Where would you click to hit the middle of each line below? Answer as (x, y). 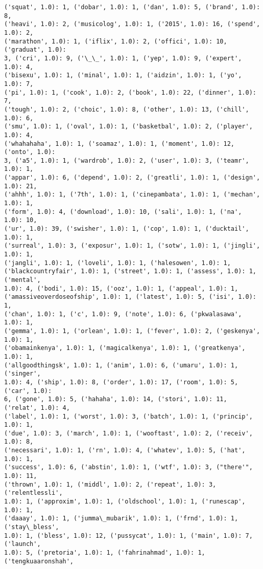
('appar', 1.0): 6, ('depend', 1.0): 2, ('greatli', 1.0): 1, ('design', (132, 178)
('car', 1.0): (28, 391)
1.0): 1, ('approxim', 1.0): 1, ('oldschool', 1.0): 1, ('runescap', (125, 502)
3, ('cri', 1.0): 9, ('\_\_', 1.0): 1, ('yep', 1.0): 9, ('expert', (123, 58)
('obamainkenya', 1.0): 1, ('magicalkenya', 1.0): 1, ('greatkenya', (125, 348)
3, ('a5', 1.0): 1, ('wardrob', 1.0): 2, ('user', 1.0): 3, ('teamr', (127, 160)
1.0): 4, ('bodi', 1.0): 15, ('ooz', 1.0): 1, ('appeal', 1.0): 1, (121, 288)
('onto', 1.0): (30, 152)
